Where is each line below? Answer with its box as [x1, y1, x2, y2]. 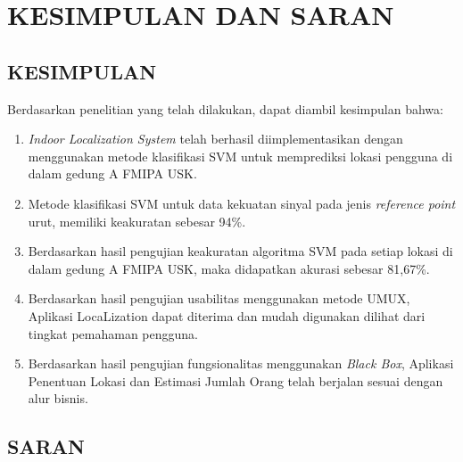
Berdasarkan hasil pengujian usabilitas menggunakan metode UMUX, [28, 289, 410, 308]
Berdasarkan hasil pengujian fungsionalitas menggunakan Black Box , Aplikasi [28, 354, 454, 373]
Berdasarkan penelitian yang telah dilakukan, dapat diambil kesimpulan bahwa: [7, 99, 443, 118]
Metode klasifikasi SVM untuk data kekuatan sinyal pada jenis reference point [28, 194, 456, 212]
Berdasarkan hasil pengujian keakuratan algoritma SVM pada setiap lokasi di [28, 242, 453, 260]
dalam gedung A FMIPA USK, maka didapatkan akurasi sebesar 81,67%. [28, 259, 430, 277]
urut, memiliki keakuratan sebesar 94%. [28, 211, 246, 230]
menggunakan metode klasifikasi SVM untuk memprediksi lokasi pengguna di [28, 146, 453, 165]
